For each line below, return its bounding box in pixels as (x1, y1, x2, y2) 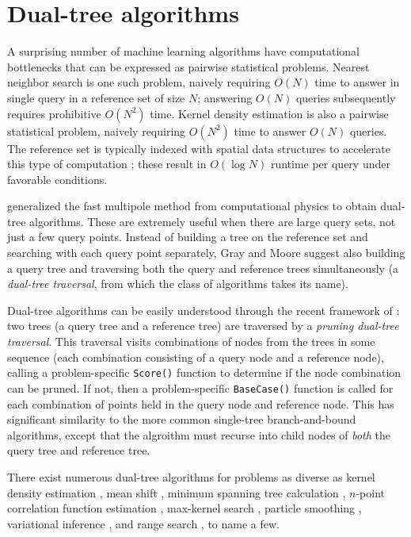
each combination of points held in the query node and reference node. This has (7, 395, 394, 412)
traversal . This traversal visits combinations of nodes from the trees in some (7, 333, 375, 350)
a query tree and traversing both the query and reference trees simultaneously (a (7, 259, 399, 276)
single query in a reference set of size (7, 89, 185, 105)
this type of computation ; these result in (7, 155, 207, 172)
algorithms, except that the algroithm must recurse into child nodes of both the (7, 426, 391, 443)
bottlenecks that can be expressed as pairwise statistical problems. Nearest (7, 58, 370, 75)
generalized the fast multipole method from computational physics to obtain (7, 198, 377, 214)
